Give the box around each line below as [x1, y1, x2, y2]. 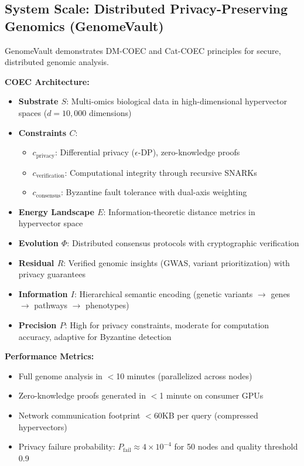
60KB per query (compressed [153, 409, 258, 421]
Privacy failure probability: [18, 440, 115, 453]
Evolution [18, 236, 59, 249]
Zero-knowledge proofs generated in [18, 389, 146, 402]
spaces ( [18, 106, 47, 118]
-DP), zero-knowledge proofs [138, 146, 240, 158]
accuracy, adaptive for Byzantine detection [18, 330, 172, 342]
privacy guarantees [18, 268, 86, 280]
